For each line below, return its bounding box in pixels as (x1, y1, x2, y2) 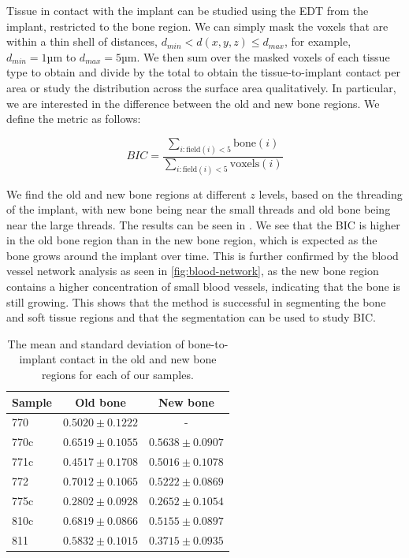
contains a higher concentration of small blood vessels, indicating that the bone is (6, 278, 400, 295)
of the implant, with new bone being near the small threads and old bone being (6, 201, 391, 218)
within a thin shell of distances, (6, 33, 158, 50)
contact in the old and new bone (60, 351, 217, 367)
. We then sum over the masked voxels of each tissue (136, 48, 390, 65)
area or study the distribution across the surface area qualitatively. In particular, (6, 79, 396, 95)
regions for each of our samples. (42, 366, 194, 383)
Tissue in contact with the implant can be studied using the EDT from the (6, 2, 369, 18)
